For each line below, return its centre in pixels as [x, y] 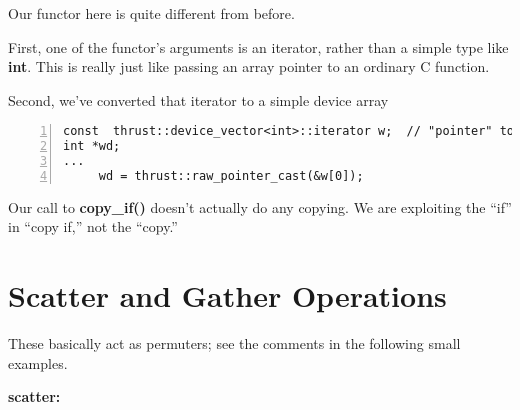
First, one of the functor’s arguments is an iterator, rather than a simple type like [258, 46]
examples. [38, 362]
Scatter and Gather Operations [227, 295]
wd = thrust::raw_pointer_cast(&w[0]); [231, 176]
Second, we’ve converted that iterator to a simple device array [198, 99]
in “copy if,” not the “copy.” [93, 226]
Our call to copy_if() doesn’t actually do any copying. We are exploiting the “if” [260, 206]
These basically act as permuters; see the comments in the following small [234, 343]
